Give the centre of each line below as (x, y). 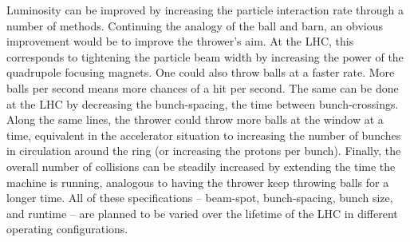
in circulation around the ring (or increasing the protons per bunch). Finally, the (204, 151)
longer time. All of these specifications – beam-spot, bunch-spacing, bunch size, (200, 198)
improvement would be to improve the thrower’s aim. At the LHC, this (180, 41)
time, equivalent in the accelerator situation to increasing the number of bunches (204, 135)
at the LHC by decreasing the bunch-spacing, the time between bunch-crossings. (203, 103)
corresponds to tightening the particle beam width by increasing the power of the (205, 56)
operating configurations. (67, 229)
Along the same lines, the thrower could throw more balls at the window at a (195, 119)
